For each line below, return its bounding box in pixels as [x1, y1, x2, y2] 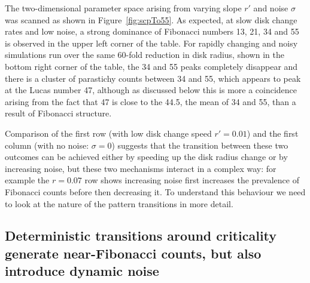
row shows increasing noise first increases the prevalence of [84, 174, 299, 186]
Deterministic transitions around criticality [5, 226, 277, 245]
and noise [253, 2, 288, 14]
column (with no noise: [5, 139, 89, 151]
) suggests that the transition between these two [111, 139, 288, 151]
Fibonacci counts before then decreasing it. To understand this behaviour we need [5, 185, 306, 198]
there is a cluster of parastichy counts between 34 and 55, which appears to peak [5, 72, 301, 84]
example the [5, 174, 50, 186]
